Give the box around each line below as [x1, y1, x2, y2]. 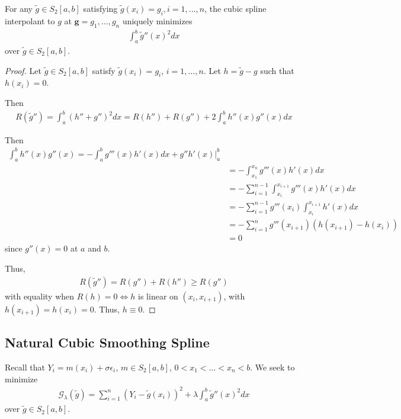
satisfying [83, 2, 118, 14]
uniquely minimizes [122, 14, 193, 27]
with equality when [5, 289, 75, 302]
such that [260, 64, 294, 76]
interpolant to [5, 14, 55, 27]
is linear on [138, 289, 178, 302]
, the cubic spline [204, 2, 267, 14]
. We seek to [250, 360, 295, 373]
